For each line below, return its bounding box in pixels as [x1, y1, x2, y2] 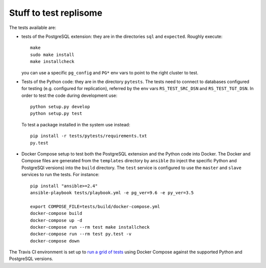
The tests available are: [9, 25, 57, 30]
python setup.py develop [30, 104, 90, 110]
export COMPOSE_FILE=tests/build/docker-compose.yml [30, 204, 160, 209]
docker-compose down [30, 238, 80, 243]
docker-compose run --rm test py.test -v [30, 231, 132, 237]
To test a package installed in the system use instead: [21, 121, 131, 127]
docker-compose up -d [30, 217, 82, 223]
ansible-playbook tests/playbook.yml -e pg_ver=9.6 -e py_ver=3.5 [30, 190, 194, 195]
